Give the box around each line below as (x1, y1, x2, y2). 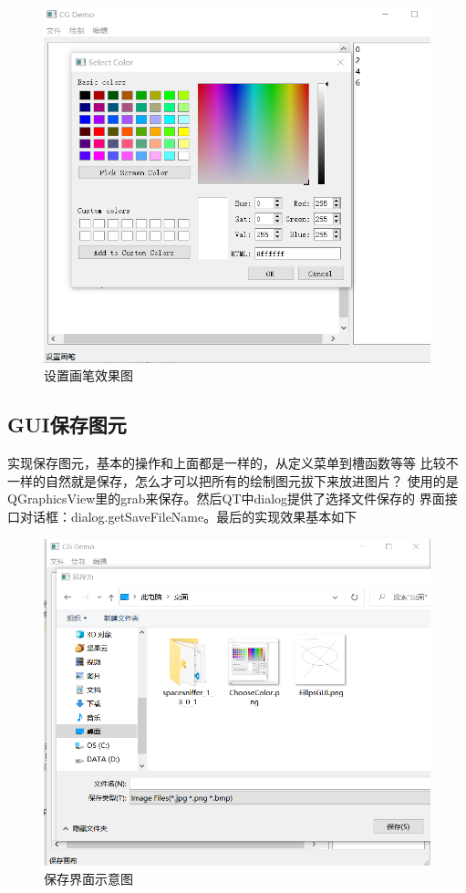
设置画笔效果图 (44, 366, 133, 385)
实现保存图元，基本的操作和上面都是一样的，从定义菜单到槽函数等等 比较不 (7, 453, 459, 472)
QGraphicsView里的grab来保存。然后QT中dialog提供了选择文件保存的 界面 (7, 489, 445, 508)
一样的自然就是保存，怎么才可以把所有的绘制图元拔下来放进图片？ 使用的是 (7, 471, 459, 490)
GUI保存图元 (7, 410, 127, 439)
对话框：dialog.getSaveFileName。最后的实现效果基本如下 (19, 506, 357, 525)
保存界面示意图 (44, 868, 133, 888)
